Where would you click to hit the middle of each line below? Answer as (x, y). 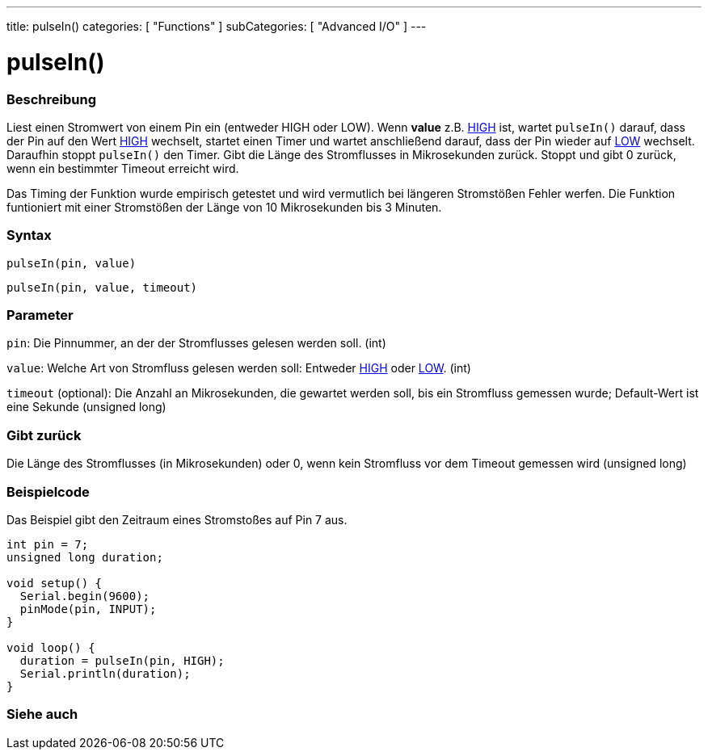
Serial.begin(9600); (85, 596)
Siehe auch (42, 714)
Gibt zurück (44, 435)
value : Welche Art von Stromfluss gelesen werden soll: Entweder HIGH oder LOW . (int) (239, 368)
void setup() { (55, 583)
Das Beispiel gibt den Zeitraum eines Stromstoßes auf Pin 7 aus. (177, 519)
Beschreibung (52, 99)
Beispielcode (48, 491)
